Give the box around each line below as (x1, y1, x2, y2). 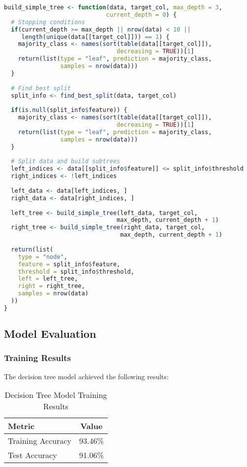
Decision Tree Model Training (4, 389, 107, 401)
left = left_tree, (18, 275, 78, 283)
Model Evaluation (4, 326, 96, 341)
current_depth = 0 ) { (106, 11, 177, 18)
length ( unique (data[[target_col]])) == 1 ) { (21, 33, 170, 40)
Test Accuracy (8, 449, 57, 461)
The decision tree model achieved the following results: (4, 371, 169, 381)
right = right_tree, (18, 283, 85, 290)
